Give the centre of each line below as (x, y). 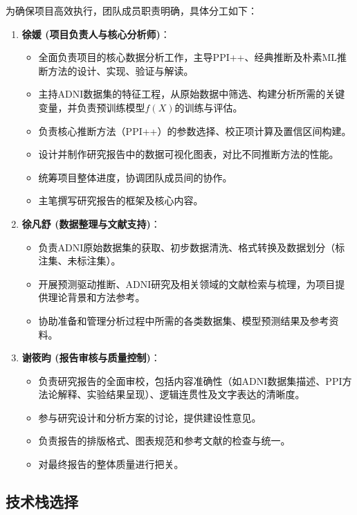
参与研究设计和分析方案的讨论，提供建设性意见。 (150, 417)
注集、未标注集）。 (80, 261)
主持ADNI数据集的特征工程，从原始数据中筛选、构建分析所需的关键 (192, 94)
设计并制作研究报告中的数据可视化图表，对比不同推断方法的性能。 (189, 154)
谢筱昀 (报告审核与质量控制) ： (91, 358)
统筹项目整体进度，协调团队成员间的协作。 (135, 177)
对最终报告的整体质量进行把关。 (111, 464)
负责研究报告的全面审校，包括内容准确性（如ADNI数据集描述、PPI (190, 380)
